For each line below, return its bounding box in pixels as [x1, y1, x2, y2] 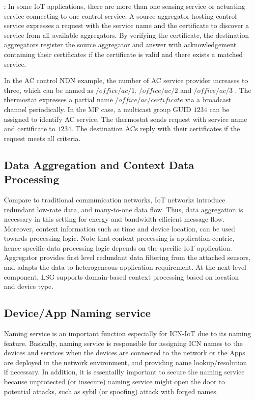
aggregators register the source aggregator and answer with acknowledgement [4, 39, 237, 50]
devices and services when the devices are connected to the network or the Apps [4, 347, 245, 358]
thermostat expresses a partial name [4, 94, 113, 105]
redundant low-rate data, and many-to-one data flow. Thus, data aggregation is [4, 204, 243, 214]
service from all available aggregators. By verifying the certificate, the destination [4, 29, 249, 40]
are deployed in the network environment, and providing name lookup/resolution [4, 357, 247, 367]
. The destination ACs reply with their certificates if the [71, 123, 240, 134]
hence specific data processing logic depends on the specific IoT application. [4, 242, 232, 253]
